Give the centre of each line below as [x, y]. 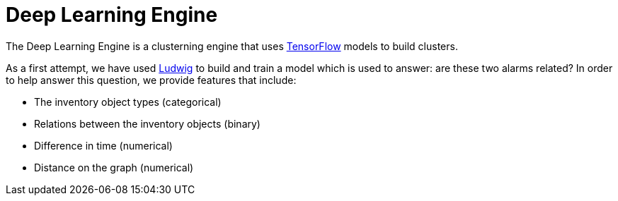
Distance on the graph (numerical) [114, 167]
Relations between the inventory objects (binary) [147, 123]
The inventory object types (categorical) [128, 102]
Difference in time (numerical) [103, 145]
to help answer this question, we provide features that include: [151, 80]
